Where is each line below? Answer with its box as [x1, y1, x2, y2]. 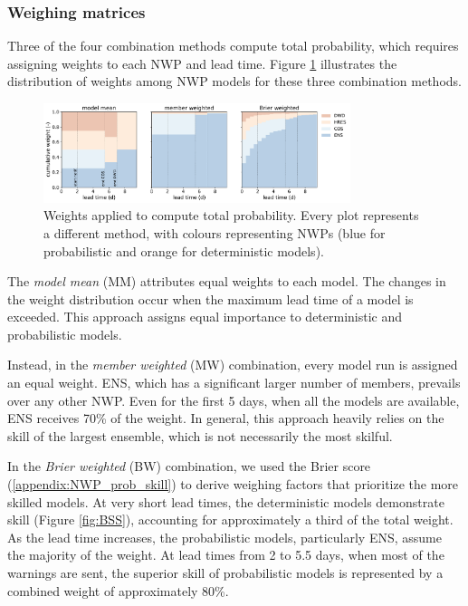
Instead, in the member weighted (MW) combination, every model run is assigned [7, 355, 458, 374]
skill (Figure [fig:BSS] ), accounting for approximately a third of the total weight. [7, 510, 454, 529]
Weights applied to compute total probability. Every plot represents [43, 206, 419, 225]
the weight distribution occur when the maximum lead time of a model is [7, 289, 414, 308]
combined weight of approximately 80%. [7, 581, 229, 600]
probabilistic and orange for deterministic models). [43, 241, 324, 260]
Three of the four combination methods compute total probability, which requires [7, 36, 459, 55]
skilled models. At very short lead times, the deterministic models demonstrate [7, 492, 444, 511]
